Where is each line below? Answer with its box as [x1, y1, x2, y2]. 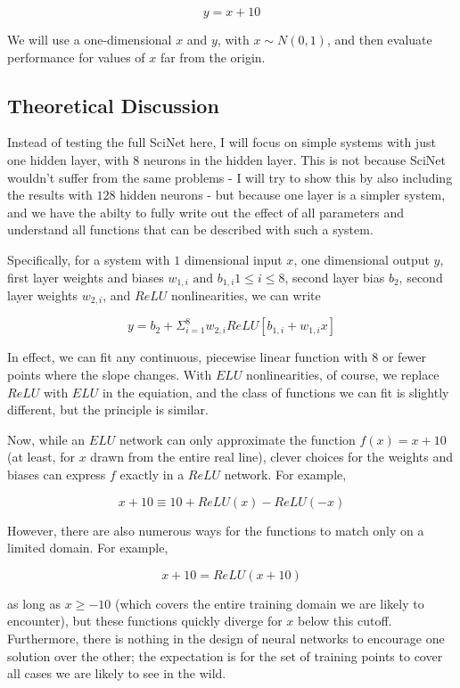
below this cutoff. [298, 611, 392, 630]
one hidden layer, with [7, 150, 129, 168]
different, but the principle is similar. [7, 400, 209, 419]
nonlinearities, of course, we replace [246, 365, 439, 384]
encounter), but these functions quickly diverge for [7, 611, 283, 630]
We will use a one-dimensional [7, 30, 172, 48]
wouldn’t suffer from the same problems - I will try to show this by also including [7, 168, 453, 186]
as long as [7, 594, 62, 612]
